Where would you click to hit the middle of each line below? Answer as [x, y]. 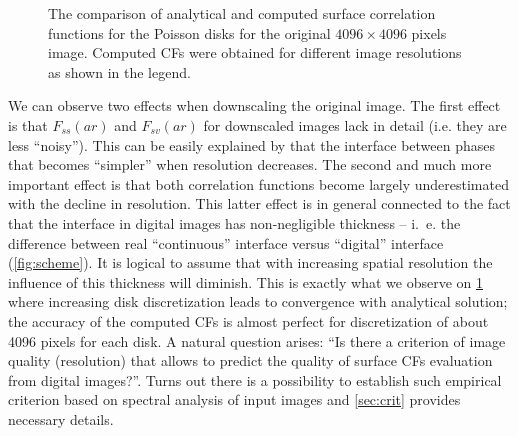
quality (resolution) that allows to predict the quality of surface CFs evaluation [250, 360]
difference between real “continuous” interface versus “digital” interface [226, 242]
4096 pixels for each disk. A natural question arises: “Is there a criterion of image [257, 340]
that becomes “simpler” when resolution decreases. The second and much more [250, 164]
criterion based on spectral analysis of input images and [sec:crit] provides [234, 399]
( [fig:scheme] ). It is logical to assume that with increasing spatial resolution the [250, 262]
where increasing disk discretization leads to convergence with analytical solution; [258, 301]
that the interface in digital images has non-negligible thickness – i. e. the [234, 222]
